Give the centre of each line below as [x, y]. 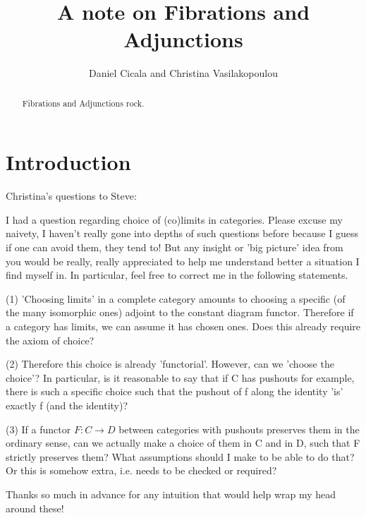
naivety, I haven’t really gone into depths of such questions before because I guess [182, 233]
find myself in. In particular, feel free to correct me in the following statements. [177, 275]
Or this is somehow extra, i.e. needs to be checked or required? [141, 470]
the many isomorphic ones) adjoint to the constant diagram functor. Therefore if [180, 312]
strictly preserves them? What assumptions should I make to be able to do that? [180, 456]
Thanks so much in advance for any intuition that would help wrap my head [171, 494]
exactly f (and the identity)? [67, 405]
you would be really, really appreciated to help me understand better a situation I [183, 261]
